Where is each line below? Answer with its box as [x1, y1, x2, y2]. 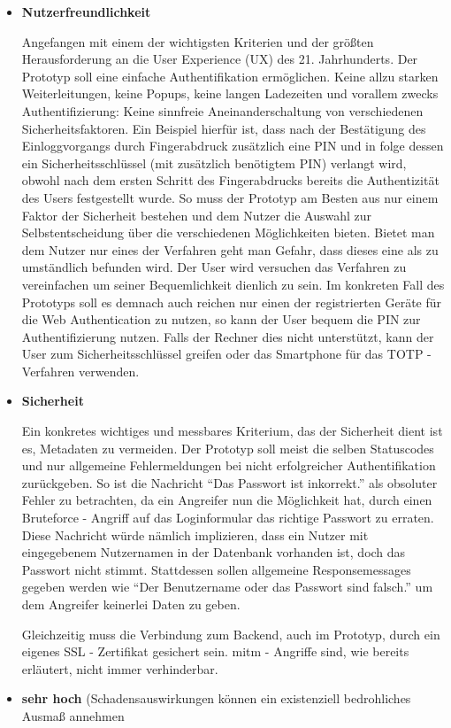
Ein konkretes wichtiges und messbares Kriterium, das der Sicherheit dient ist [21, 422, 443, 440]
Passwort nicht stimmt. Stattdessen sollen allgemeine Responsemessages [21, 560, 411, 578]
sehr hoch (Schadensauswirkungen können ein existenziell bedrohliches [21, 689, 411, 708]
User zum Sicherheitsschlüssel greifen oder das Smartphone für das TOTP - [21, 345, 432, 363]
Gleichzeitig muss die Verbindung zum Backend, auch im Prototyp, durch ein [21, 624, 440, 643]
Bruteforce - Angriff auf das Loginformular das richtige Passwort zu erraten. [21, 508, 434, 527]
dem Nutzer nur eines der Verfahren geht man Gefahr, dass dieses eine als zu [21, 240, 439, 259]
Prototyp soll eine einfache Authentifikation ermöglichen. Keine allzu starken [21, 66, 439, 85]
